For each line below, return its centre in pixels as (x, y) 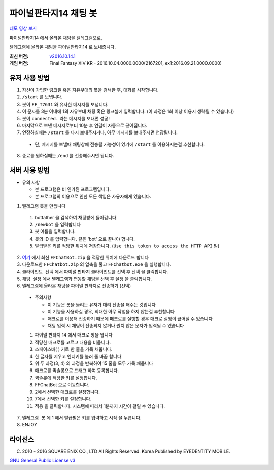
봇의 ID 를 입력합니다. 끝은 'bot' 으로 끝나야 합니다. (85, 239)
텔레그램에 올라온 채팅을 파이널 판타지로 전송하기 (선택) (77, 286)
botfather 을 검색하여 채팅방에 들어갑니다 (76, 217)
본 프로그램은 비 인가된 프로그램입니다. (73, 189)
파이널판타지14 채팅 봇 (53, 13)
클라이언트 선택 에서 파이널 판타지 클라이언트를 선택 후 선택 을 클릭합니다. (95, 272)
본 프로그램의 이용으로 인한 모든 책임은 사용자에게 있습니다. (93, 196)
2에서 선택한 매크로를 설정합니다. (67, 392)
